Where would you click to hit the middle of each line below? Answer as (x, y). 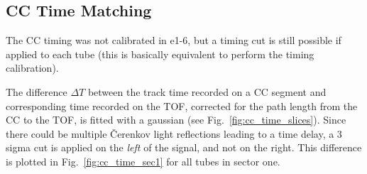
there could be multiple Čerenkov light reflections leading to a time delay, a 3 (174, 133)
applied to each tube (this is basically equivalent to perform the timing (160, 54)
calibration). (32, 68)
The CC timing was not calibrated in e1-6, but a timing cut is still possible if (174, 40)
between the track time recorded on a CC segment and (207, 91)
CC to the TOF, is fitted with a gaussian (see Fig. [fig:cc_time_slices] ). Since (176, 120)
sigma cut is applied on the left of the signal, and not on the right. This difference (184, 147)
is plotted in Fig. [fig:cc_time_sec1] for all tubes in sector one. (143, 161)
